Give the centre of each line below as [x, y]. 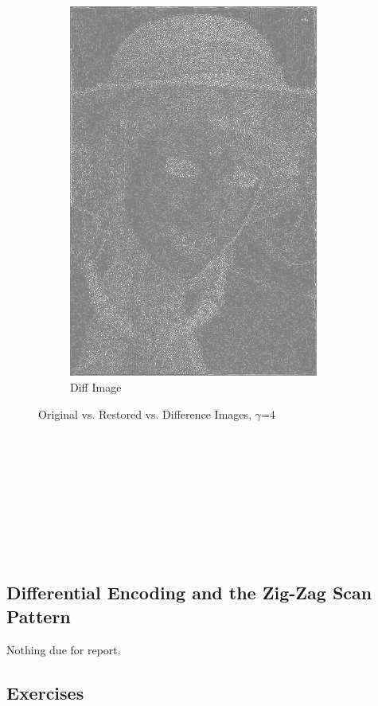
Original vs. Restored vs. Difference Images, [145, 413]
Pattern [39, 616]
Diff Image [96, 386]
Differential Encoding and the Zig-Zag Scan [189, 593]
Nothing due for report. [64, 649]
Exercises [45, 692]
